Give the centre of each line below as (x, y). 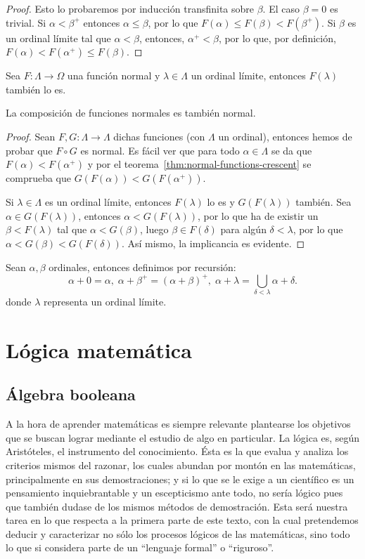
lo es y (221, 202)
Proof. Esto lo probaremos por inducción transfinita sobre (130, 8)
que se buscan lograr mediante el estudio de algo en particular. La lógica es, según (183, 437)
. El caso (281, 8)
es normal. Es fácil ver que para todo (160, 150)
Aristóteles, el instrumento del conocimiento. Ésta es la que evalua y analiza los (177, 451)
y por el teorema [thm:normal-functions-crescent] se (199, 164)
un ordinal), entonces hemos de (285, 136)
